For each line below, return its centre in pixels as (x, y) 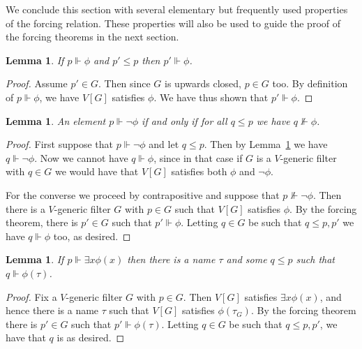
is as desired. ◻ (91, 337)
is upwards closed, (203, 83)
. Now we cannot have (81, 157)
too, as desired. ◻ (92, 236)
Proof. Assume (37, 83)
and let (164, 144)
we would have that (97, 171)
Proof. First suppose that (60, 144)
